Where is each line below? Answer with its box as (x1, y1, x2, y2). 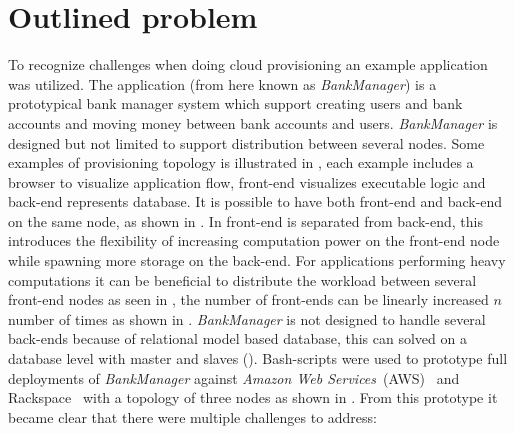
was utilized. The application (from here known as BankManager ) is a (8, 73, 437, 94)
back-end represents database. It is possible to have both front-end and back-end (8, 191, 503, 212)
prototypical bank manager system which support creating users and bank (8, 93, 463, 114)
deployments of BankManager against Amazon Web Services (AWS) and (8, 367, 460, 388)
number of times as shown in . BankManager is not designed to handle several (8, 308, 486, 329)
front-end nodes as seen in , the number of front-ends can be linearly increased (8, 289, 489, 310)
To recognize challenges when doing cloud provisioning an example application (8, 54, 488, 75)
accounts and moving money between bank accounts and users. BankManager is (8, 112, 498, 133)
